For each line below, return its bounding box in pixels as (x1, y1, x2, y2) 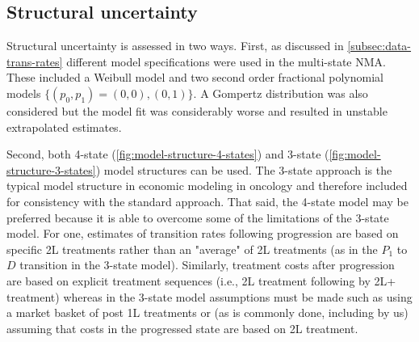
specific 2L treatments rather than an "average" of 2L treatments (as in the (6, 240, 378, 257)
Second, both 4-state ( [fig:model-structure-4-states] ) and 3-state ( (6, 146, 329, 163)
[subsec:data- (347, 37, 412, 54)
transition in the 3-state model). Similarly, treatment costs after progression (19, 256, 395, 273)
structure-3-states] (6, 161, 96, 178)
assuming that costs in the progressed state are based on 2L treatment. (6, 319, 358, 336)
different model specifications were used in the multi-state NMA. (66, 53, 386, 70)
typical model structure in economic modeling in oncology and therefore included (6, 177, 408, 194)
